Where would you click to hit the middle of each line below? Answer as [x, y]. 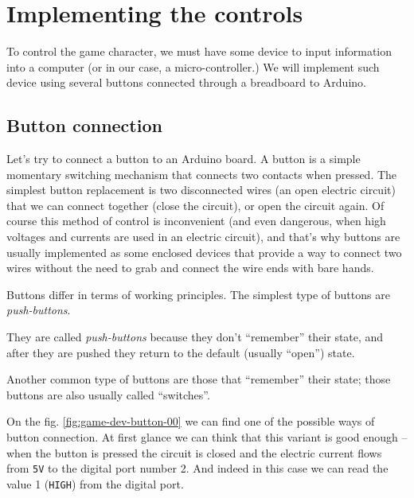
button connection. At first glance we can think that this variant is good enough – [207, 437]
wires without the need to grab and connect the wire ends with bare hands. [190, 268]
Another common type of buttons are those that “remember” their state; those [199, 379]
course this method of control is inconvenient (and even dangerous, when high [196, 221]
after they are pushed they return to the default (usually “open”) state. [181, 352]
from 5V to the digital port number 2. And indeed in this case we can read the [197, 468]
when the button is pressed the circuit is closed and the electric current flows [194, 452]
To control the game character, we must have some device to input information [199, 51]
